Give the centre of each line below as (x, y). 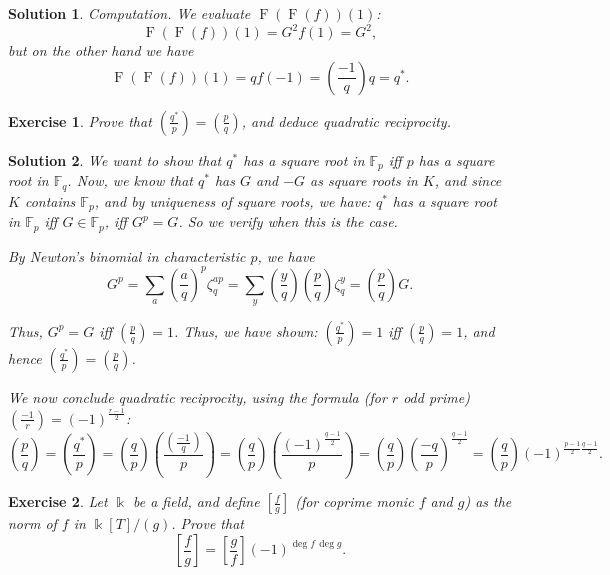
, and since (468, 180)
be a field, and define (196, 501)
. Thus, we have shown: (246, 330)
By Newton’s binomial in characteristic (127, 255)
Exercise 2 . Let (58, 501)
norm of (32, 523)
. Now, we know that (130, 180)
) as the (488, 501)
